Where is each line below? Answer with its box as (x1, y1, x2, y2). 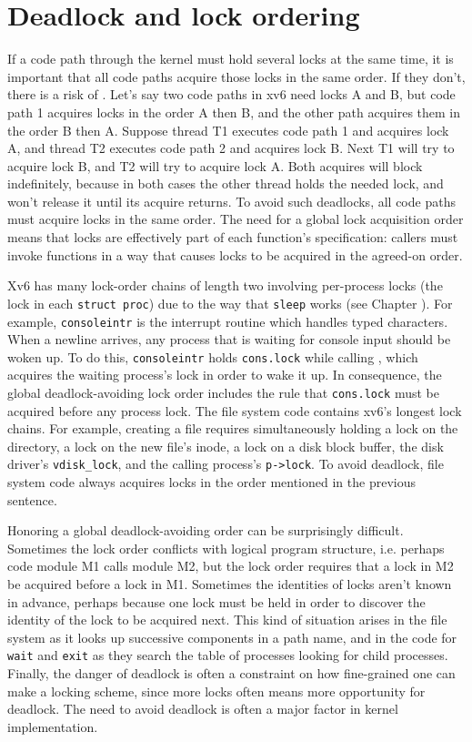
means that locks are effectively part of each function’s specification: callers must (7, 228, 458, 247)
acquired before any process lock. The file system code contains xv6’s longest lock (7, 401, 462, 420)
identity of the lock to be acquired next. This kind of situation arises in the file (7, 610, 447, 629)
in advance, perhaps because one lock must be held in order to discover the (7, 592, 426, 611)
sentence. (7, 490, 57, 509)
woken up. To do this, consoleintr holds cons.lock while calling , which (7, 347, 418, 366)
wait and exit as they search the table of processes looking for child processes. (7, 645, 448, 665)
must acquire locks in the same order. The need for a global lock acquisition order (7, 209, 464, 229)
